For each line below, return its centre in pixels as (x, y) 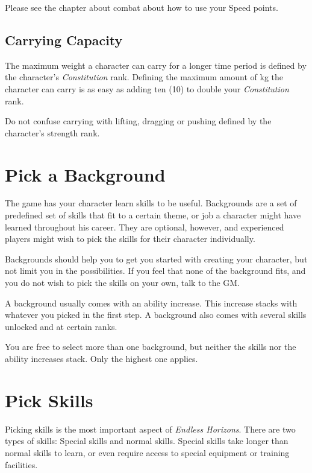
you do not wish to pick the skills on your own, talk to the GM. (123, 283)
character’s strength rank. (52, 132)
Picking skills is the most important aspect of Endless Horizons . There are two (150, 429)
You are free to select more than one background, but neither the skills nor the (151, 347)
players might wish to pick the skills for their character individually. (130, 239)
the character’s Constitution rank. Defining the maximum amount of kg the (144, 77)
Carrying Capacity (64, 40)
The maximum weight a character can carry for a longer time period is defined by (156, 65)
